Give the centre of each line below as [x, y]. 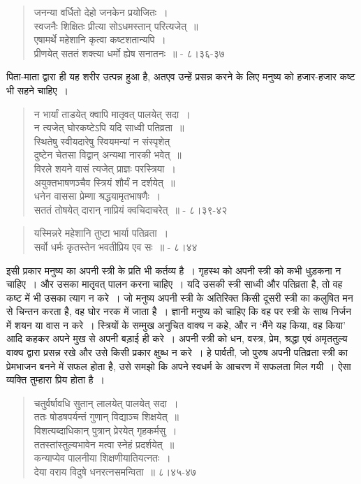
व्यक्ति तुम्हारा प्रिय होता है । [56, 380]
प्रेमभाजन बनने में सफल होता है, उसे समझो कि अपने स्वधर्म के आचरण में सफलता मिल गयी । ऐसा [179, 366]
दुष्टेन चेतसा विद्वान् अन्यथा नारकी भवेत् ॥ [108, 155]
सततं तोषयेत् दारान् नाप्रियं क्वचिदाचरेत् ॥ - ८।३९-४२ [131, 209]
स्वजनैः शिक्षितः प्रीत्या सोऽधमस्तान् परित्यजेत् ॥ [116, 25]
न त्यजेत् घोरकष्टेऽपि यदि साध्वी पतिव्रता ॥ [109, 127]
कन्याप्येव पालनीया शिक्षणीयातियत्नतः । [102, 458]
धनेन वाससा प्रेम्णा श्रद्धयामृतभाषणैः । [97, 196]
